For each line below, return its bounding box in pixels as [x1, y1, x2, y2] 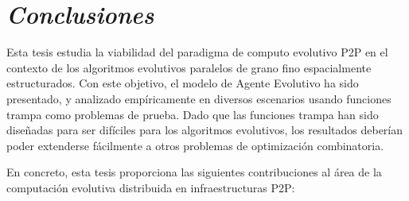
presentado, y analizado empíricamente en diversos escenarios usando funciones [6, 90, 391, 106]
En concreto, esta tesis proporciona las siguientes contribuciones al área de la [6, 164, 382, 180]
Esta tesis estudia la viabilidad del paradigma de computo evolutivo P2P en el [6, 44, 388, 60]
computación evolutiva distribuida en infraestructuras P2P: [6, 179, 295, 195]
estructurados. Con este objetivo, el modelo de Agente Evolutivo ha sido [6, 75, 359, 91]
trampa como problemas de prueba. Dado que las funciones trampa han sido [6, 106, 379, 122]
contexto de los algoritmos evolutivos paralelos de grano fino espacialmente [6, 59, 372, 75]
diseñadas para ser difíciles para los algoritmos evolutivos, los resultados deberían [6, 122, 403, 138]
